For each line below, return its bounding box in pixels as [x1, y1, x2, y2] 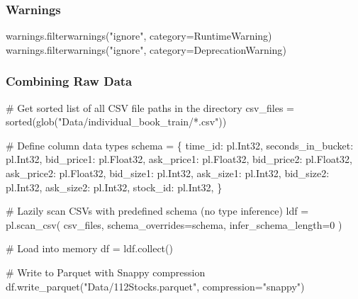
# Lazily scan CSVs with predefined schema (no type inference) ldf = [6, 203, 309, 218]
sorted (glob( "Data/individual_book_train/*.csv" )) [6, 114, 227, 129]
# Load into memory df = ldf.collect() [6, 241, 173, 256]
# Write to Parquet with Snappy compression [6, 264, 206, 279]
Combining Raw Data [6, 72, 133, 90]
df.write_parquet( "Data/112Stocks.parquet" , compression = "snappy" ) [6, 278, 305, 293]
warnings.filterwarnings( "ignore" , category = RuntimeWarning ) [6, 28, 272, 43]
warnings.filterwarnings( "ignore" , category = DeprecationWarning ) [6, 42, 286, 57]
